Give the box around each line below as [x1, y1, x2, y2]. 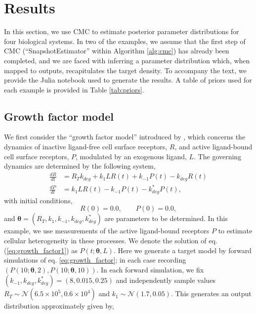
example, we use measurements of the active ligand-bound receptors [4, 225, 210, 236]
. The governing [194, 151, 242, 161]
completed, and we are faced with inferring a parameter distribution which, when [4, 55, 250, 65]
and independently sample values [116, 275, 216, 285]
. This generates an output [171, 288, 252, 299]
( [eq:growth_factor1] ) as [4, 245, 78, 255]
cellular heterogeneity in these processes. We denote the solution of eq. [4, 235, 217, 246]
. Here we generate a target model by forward [113, 245, 252, 255]
